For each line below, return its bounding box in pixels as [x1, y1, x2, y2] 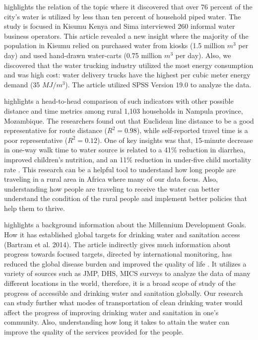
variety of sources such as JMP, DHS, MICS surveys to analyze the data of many [4, 268, 251, 278]
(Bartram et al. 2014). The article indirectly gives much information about [4, 239, 231, 249]
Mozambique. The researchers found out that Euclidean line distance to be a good [4, 115, 254, 126]
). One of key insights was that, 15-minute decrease [97, 135, 253, 145]
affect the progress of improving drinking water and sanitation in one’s [4, 307, 219, 317]
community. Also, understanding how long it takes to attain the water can [4, 317, 230, 327]
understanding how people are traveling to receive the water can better [4, 183, 220, 194]
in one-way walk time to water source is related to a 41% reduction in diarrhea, [4, 144, 246, 155]
